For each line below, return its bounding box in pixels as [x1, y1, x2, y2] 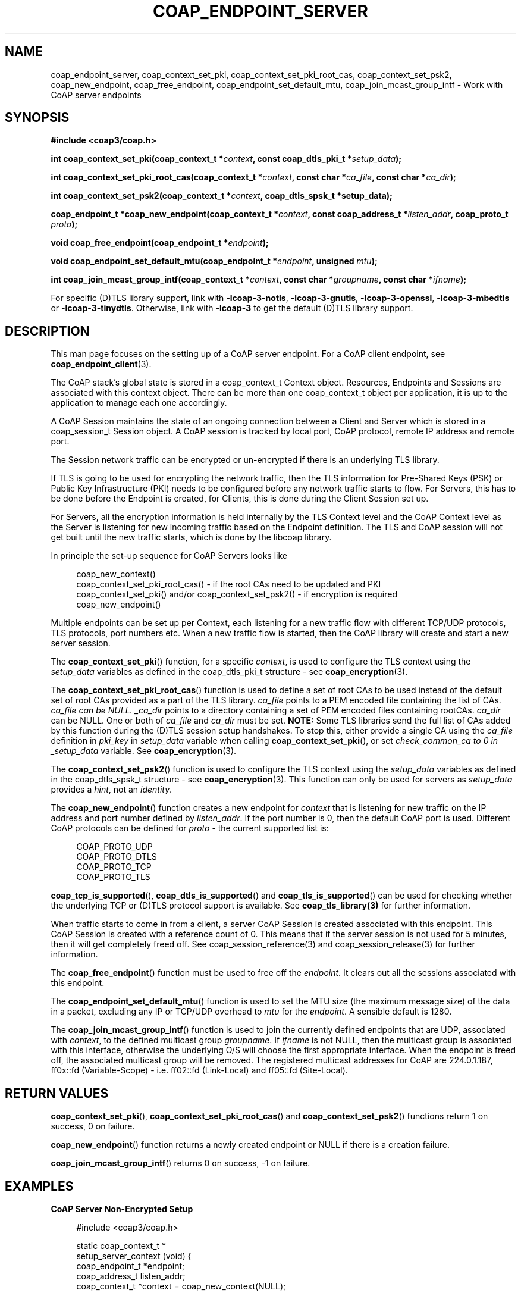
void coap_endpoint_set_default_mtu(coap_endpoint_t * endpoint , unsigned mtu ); [51, 256, 378, 267]
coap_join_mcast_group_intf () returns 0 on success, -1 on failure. [51, 1158, 310, 1169]
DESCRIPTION [5, 323, 90, 339]
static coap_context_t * [76, 1240, 166, 1251]
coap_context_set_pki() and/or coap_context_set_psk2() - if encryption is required [76, 589, 397, 600]
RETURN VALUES [5, 1085, 109, 1101]
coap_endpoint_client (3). [51, 359, 152, 370]
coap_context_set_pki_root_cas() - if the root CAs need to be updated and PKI [76, 579, 381, 590]
